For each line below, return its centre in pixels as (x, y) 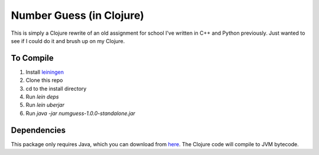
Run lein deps (42, 97)
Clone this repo (44, 80)
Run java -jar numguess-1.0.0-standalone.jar (81, 113)
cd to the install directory (56, 88)
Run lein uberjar (45, 105)
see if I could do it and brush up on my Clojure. (68, 41)
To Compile (32, 58)
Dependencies (38, 130)
